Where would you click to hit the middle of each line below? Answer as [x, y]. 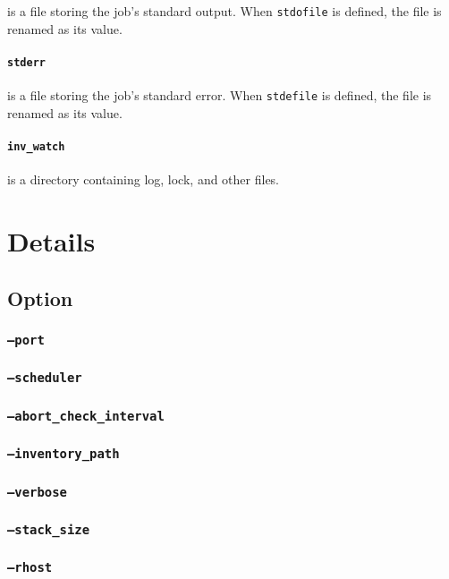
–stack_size [49, 529]
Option [40, 298]
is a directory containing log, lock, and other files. [144, 179]
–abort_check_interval [86, 416]
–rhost [30, 568]
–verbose [37, 492]
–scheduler [45, 378]
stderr [26, 62]
